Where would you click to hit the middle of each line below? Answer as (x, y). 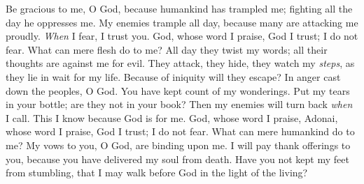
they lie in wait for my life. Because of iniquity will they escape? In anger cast (173, 76)
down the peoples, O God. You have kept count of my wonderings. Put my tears (178, 90)
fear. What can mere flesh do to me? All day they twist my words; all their (167, 49)
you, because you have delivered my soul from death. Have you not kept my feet (177, 159)
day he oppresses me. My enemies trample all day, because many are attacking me (182, 22)
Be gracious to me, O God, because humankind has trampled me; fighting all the (179, 8)
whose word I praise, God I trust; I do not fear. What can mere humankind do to (180, 131)
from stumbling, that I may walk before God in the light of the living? (157, 172)
